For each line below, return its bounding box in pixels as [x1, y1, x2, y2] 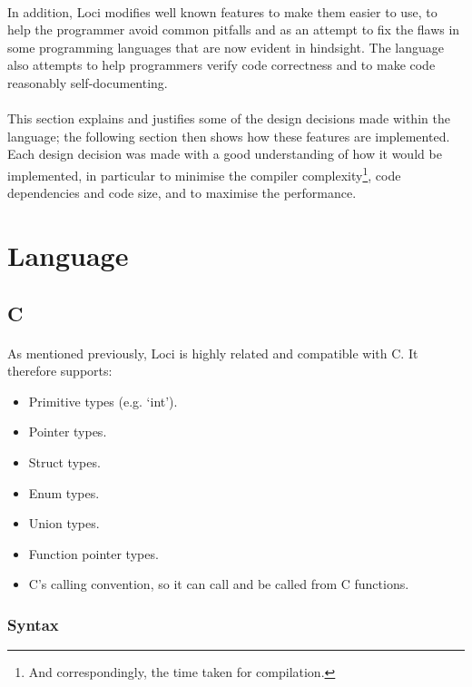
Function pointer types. [28, 544, 159, 563]
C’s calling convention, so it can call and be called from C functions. [28, 574, 409, 594]
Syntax [7, 613, 59, 635]
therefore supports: [7, 361, 113, 380]
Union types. [28, 514, 100, 533]
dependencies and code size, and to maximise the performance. [7, 183, 357, 202]
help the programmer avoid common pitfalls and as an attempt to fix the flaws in [7, 20, 460, 39]
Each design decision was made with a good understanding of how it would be [7, 144, 442, 163]
